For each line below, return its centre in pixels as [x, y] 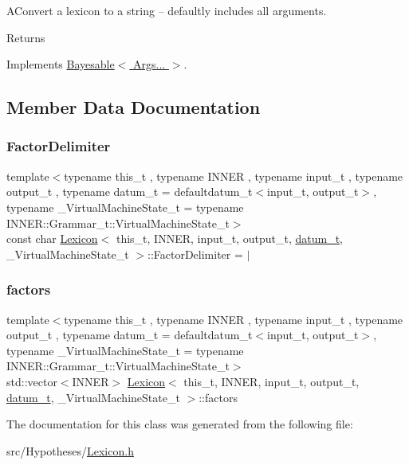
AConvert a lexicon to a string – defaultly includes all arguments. [167, 10]
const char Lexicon [52, 238]
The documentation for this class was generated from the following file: [180, 424]
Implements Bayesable [61, 64]
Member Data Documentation [134, 107]
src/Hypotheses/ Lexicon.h [70, 450]
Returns [26, 37]
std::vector [32, 381]
